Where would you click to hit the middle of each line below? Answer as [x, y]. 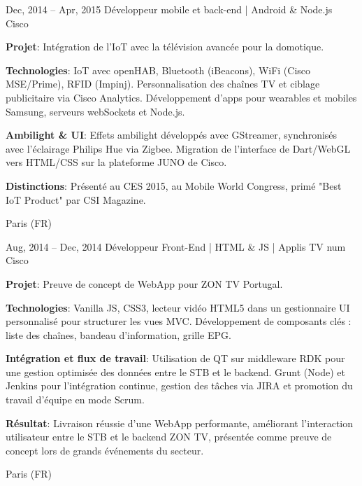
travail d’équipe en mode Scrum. [75, 400]
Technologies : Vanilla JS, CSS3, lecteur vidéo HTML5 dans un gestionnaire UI [178, 307]
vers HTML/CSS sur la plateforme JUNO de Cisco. [116, 162]
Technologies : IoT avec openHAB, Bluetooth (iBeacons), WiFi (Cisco [158, 70]
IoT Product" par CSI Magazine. [76, 199]
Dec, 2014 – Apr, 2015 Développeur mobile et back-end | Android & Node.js [169, 9]
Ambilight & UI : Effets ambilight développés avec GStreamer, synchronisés [172, 135]
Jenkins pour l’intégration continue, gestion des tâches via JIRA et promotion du [179, 386]
